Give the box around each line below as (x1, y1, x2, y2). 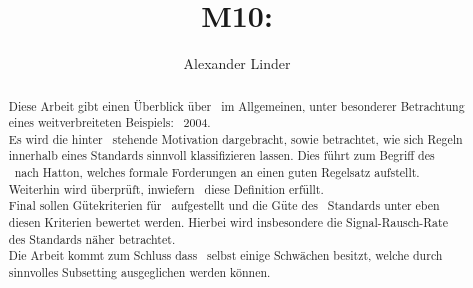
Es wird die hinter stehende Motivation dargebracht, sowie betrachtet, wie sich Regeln (8, 130, 463, 147)
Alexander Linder (183, 53, 291, 74)
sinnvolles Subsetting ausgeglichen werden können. (8, 264, 271, 281)
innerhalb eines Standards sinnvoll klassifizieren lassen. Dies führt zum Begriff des (8, 147, 435, 164)
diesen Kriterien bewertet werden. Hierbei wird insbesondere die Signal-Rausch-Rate (8, 214, 448, 231)
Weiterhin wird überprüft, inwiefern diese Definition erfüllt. (8, 180, 324, 197)
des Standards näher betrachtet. (8, 230, 176, 247)
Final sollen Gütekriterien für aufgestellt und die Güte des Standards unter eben (8, 197, 440, 214)
